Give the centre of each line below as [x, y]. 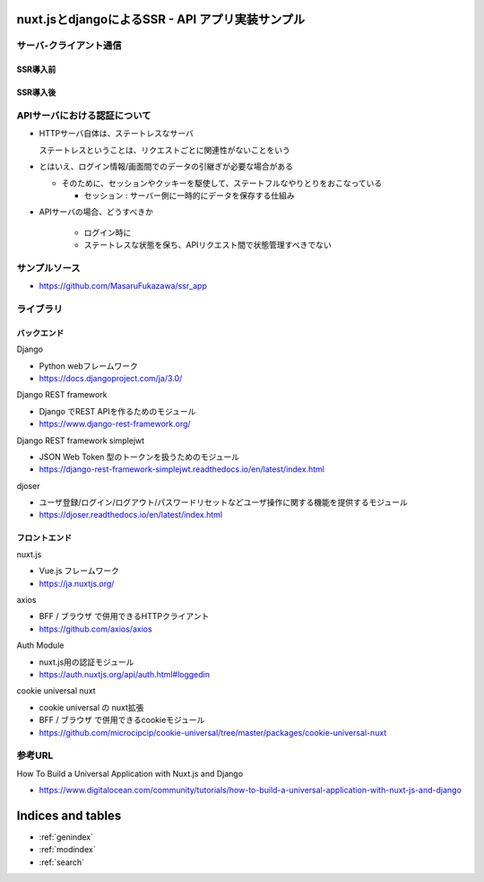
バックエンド [40, 333]
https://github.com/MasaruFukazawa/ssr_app [123, 286]
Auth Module [40, 645]
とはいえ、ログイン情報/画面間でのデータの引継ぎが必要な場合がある [166, 167]
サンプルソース [48, 267]
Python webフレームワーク [88, 366]
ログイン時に [108, 232]
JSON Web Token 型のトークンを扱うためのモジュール [139, 457]
